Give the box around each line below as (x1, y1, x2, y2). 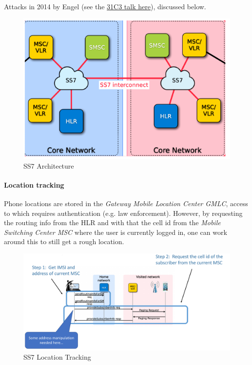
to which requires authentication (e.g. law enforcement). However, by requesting (4, 208, 243, 218)
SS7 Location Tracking (23, 352, 91, 362)
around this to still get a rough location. (4, 236, 124, 247)
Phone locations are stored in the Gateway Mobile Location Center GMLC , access (4, 198, 248, 209)
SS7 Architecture (23, 160, 74, 171)
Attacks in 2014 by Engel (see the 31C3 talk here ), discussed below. (4, 1, 206, 11)
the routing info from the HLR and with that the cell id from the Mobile (4, 217, 221, 228)
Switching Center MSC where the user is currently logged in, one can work (4, 227, 227, 237)
